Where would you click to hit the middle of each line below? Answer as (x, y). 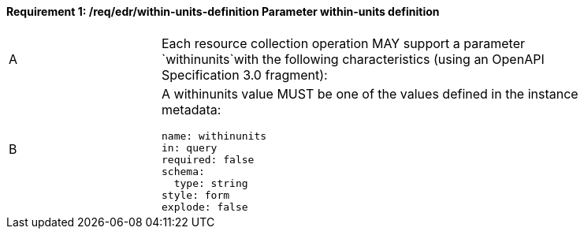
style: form (196, 195)
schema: (183, 171)
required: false (208, 159)
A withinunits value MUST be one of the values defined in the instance (370, 93)
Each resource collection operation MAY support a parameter (343, 43)
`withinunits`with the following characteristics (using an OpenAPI (353, 59)
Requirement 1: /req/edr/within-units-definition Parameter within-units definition (223, 11)
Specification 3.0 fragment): (245, 75)
